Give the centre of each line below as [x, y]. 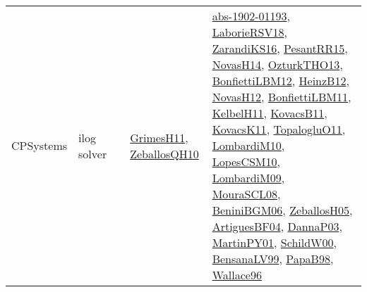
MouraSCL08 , [246, 194]
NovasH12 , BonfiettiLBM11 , [282, 97]
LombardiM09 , [248, 178]
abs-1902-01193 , [251, 16]
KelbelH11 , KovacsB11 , [270, 113]
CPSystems [40, 145]
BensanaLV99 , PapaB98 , [273, 259]
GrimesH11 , [159, 137]
